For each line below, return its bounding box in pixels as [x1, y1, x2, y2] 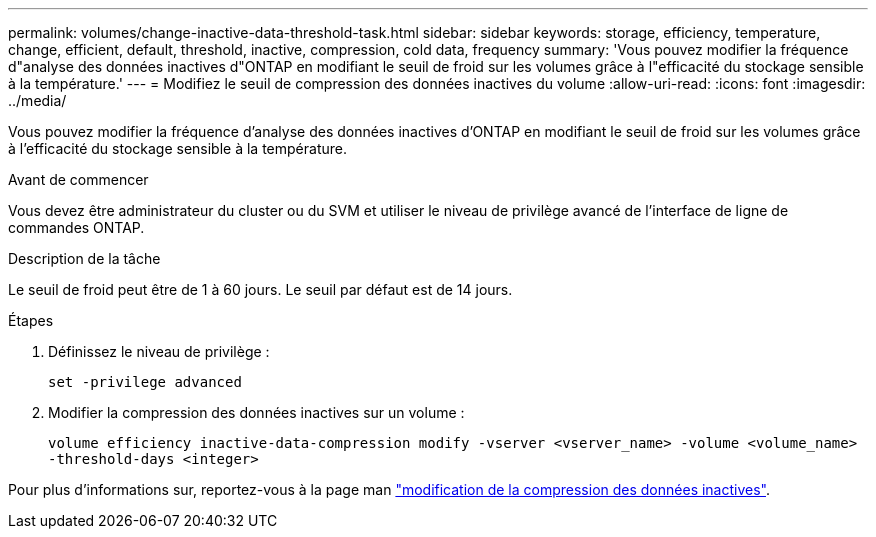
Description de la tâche [8, 250, 161, 267]
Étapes [8, 312, 54, 329]
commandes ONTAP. [8, 219, 145, 236]
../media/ [8, 92, 67, 109]
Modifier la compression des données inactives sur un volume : [48, 404, 465, 421]
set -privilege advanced [48, 374, 242, 390]
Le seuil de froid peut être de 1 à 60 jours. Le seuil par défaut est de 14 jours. [8, 281, 513, 298]
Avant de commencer [8, 171, 149, 188]
